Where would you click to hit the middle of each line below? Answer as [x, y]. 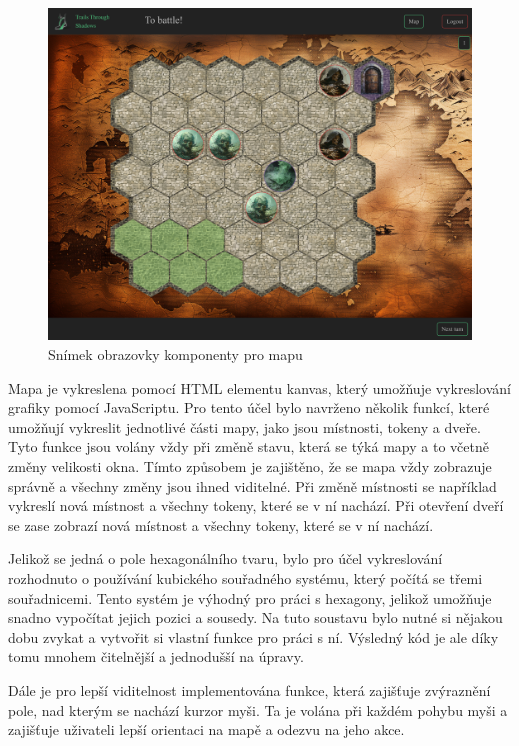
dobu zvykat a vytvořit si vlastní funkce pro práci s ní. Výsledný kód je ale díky [253, 636]
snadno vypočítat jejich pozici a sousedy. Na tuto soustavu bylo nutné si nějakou [255, 617]
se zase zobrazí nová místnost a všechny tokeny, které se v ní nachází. [221, 524]
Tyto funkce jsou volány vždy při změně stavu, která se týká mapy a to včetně [248, 446]
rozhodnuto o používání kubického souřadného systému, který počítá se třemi [245, 578]
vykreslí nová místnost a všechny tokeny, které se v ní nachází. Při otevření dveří [256, 505]
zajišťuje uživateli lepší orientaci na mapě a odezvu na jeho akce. [206, 729]
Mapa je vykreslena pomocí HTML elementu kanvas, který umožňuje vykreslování [259, 387]
